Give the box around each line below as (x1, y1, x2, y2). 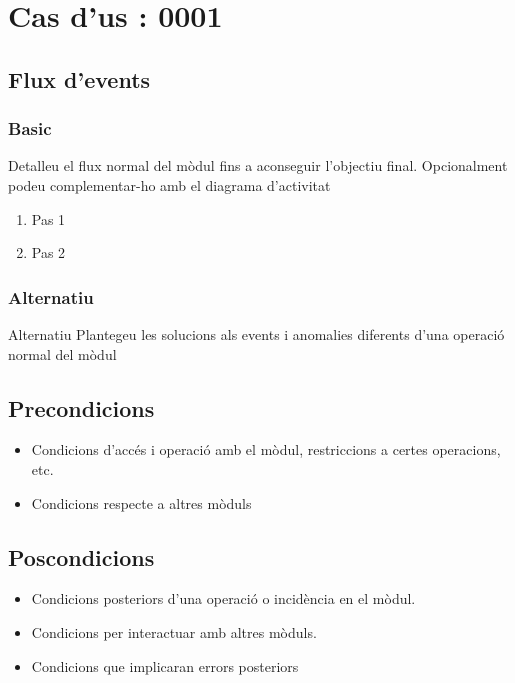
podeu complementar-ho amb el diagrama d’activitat (8, 174, 331, 195)
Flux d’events (8, 63, 151, 94)
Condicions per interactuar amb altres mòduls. (31, 621, 317, 642)
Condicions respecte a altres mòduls (31, 492, 252, 513)
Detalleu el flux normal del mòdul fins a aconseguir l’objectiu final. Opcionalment (8, 155, 508, 176)
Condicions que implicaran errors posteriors (31, 655, 299, 676)
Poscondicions (8, 541, 155, 572)
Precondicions (8, 392, 155, 423)
